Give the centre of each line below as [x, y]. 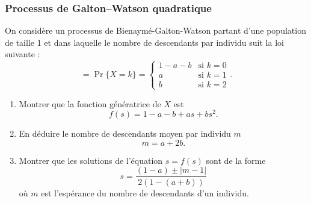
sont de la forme [236, 160]
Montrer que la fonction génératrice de [90, 103]
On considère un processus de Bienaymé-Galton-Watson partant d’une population [155, 30]
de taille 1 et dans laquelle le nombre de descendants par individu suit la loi [144, 42]
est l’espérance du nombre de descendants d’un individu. [145, 192]
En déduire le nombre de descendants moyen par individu [125, 133]
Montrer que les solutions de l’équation [91, 160]
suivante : [23, 54]
